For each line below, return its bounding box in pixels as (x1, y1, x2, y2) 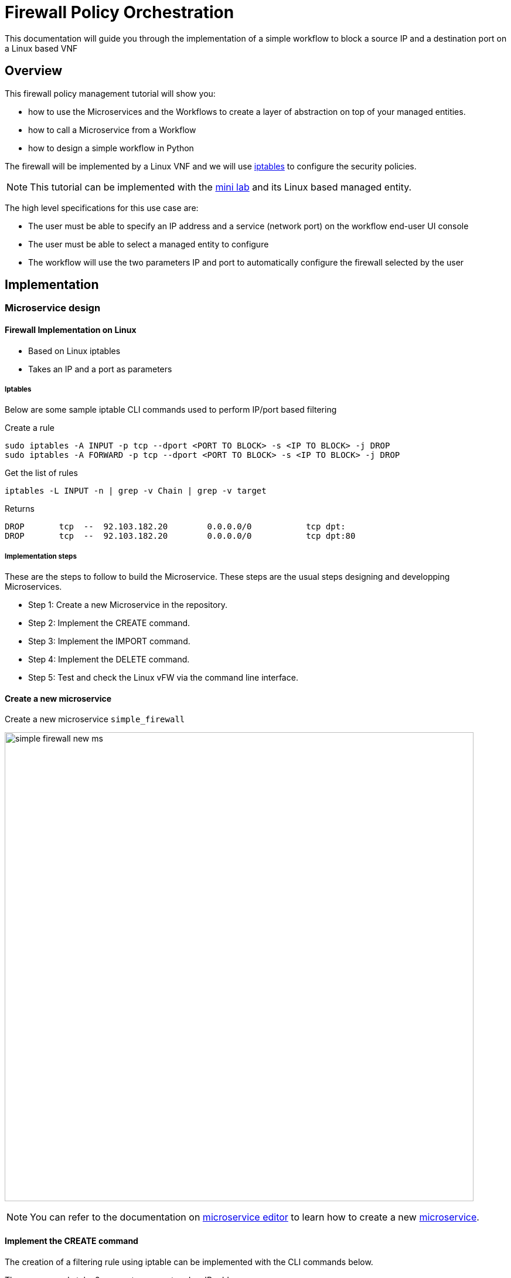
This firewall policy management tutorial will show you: (5, 88, 216, 98)
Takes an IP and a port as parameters (28, 363, 172, 374)
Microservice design (5, 302, 101, 314)
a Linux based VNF (5, 43, 78, 53)
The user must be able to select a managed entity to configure (28, 239, 269, 249)
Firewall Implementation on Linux (5, 325, 137, 335)
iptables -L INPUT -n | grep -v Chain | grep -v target (5, 486, 267, 496)
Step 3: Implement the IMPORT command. (28, 636, 190, 647)
